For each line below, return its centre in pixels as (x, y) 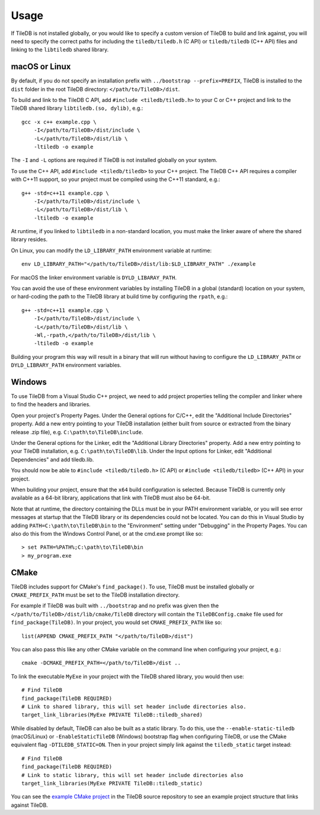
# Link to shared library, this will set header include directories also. (134, 706)
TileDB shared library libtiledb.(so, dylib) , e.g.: (77, 108)
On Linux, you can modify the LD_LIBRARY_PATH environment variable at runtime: (111, 250)
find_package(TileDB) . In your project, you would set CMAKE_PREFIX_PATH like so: (116, 622)
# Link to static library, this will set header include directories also (132, 775)
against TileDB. (30, 805)
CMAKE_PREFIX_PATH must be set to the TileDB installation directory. (95, 595)
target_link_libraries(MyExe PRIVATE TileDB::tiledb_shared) (112, 715)
